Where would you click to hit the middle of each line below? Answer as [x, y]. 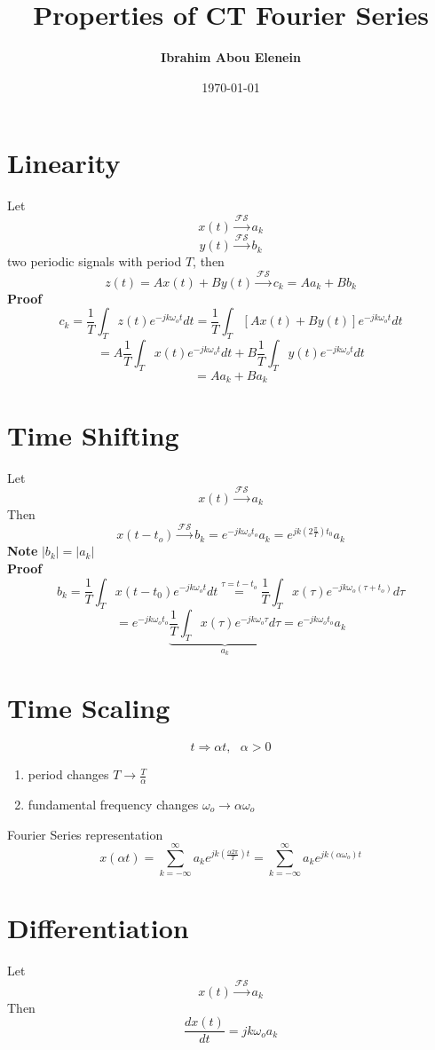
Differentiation [98, 928]
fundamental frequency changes [113, 804]
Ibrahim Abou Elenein [231, 57]
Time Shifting [93, 434]
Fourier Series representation [85, 834]
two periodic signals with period [95, 261]
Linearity [64, 163]
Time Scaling [89, 708]
